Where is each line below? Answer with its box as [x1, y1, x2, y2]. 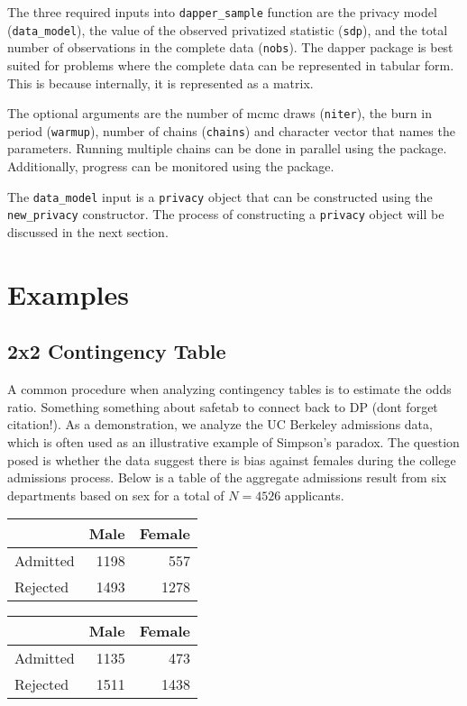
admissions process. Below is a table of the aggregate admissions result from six [7, 468, 447, 487]
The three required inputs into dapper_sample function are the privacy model [7, 3, 437, 21]
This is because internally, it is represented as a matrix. [7, 73, 314, 92]
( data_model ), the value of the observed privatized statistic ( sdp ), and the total [7, 20, 448, 39]
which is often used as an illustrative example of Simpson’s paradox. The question [7, 432, 460, 451]
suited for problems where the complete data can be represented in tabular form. [7, 55, 454, 74]
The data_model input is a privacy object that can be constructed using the [7, 187, 433, 206]
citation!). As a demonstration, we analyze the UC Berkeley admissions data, [7, 415, 433, 434]
